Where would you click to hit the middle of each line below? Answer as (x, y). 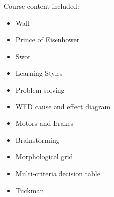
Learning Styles (39, 73)
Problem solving (40, 89)
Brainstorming (37, 140)
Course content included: (42, 6)
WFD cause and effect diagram (63, 106)
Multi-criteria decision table (58, 173)
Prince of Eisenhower (48, 40)
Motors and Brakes (45, 123)
